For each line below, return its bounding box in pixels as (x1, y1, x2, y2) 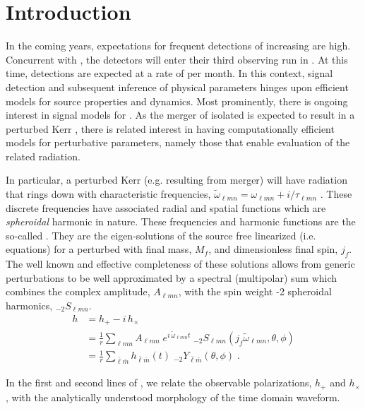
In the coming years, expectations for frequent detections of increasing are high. (6, 38, 351, 53)
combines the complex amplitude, (6, 284, 150, 299)
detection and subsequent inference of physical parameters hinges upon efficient (6, 79, 349, 94)
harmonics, (6, 298, 53, 313)
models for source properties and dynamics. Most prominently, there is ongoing (6, 93, 348, 108)
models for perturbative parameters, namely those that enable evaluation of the (6, 135, 350, 150)
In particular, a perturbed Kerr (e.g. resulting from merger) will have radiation (6, 172, 347, 187)
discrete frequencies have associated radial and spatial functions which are (6, 200, 326, 215)
